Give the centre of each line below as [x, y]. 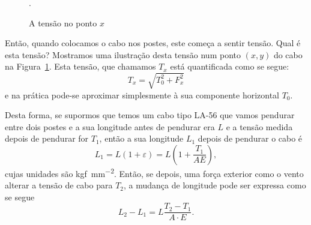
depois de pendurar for [47, 138]
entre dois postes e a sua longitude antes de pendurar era [110, 126]
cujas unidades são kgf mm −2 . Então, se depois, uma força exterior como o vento [154, 172]
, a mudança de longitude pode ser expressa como [215, 185]
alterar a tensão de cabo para [59, 185]
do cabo [288, 54]
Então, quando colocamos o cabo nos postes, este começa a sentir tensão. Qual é [153, 43]
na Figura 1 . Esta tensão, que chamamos [80, 66]
